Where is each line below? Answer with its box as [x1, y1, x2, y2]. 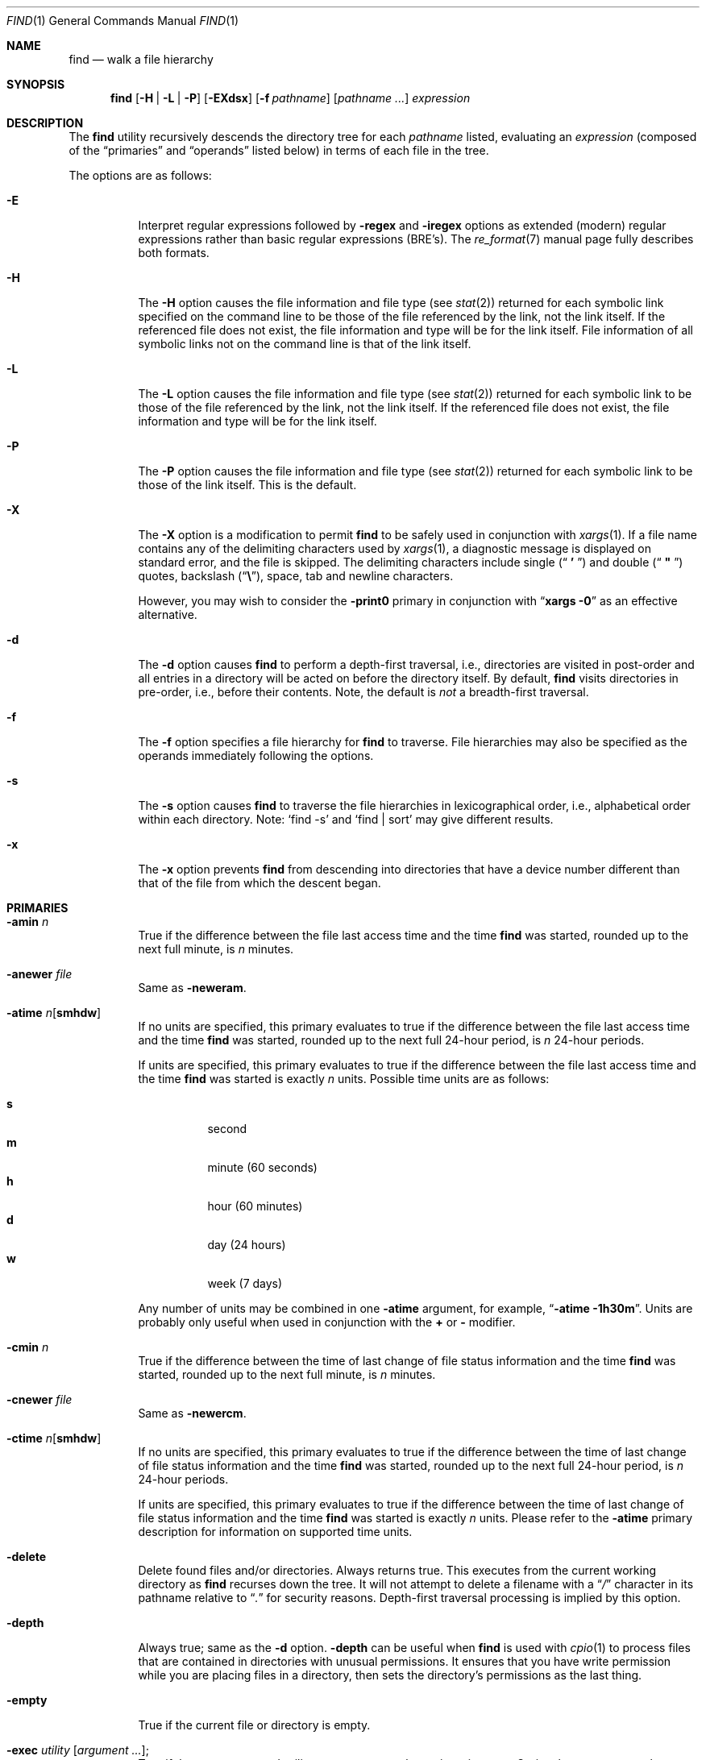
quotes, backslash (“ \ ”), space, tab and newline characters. [138, 569, 454, 583]
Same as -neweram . [138, 981, 247, 994]
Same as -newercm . [138, 1406, 247, 1420]
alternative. [138, 608, 197, 621]
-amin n [6, 915, 49, 928]
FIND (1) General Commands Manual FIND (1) [6, 14, 239, 27]
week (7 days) [207, 1276, 283, 1290]
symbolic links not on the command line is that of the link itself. [138, 337, 471, 351]
